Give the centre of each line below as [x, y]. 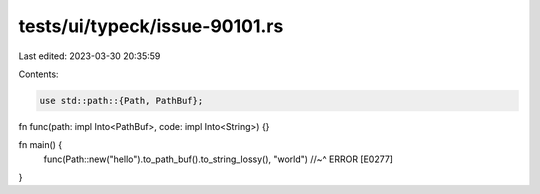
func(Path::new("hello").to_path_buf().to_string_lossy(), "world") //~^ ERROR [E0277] [218, 159]
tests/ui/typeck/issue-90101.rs [151, 26]
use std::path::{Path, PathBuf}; [121, 100]
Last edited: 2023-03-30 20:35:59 [89, 56]
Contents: [38, 74]
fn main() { [40, 145]
